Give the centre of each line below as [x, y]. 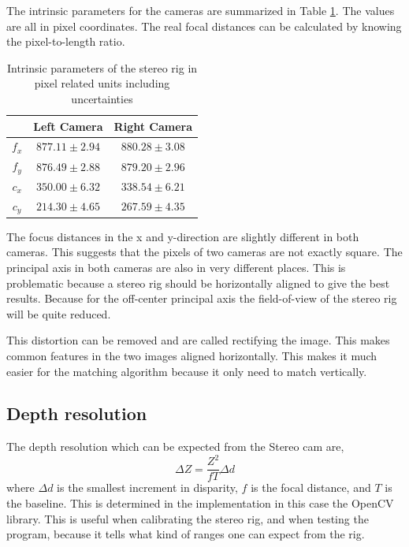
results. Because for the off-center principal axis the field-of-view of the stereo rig [202, 298]
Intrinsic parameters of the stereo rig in [102, 67]
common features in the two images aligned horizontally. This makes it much [192, 355]
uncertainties [102, 98]
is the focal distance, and [311, 487]
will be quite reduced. [59, 313]
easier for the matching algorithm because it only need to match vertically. [187, 371]
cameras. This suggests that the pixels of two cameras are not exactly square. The [204, 252]
